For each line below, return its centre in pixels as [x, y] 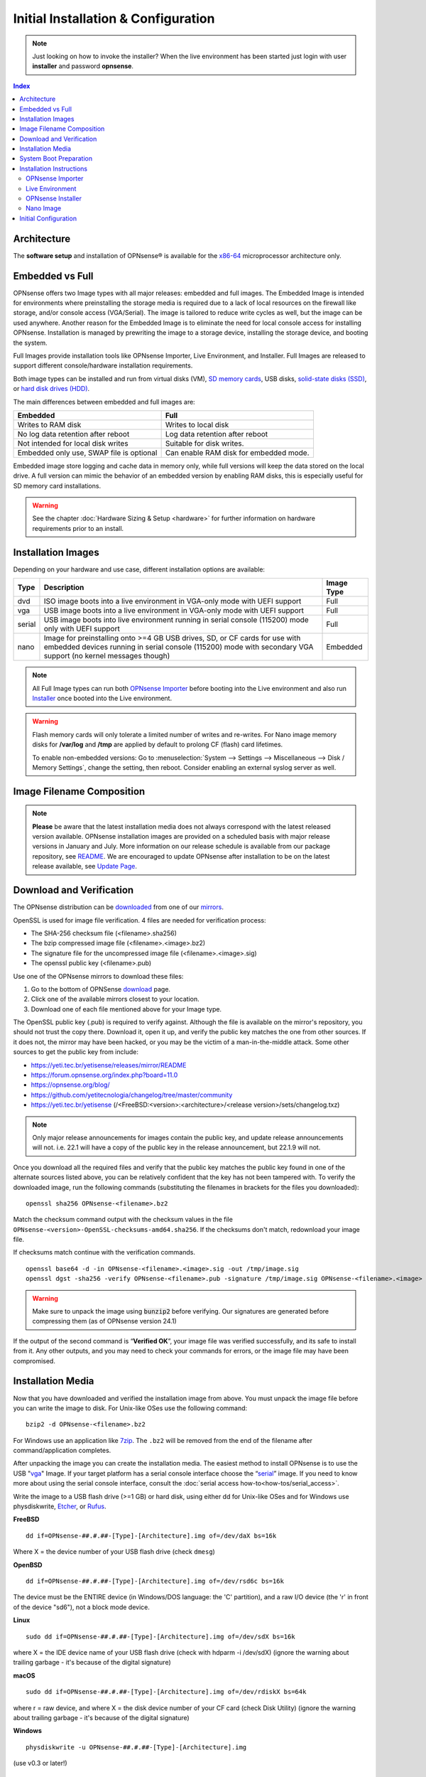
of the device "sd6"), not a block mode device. [82, 1607]
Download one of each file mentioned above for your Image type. [126, 1009]
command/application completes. [62, 1451]
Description [64, 588]
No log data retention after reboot [73, 434]
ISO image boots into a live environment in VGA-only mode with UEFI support [173, 601]
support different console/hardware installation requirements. [103, 365]
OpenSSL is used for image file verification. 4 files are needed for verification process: [140, 920]
